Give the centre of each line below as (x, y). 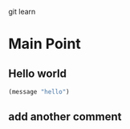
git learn (22, 12)
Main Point (45, 44)
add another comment (65, 117)
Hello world (37, 73)
